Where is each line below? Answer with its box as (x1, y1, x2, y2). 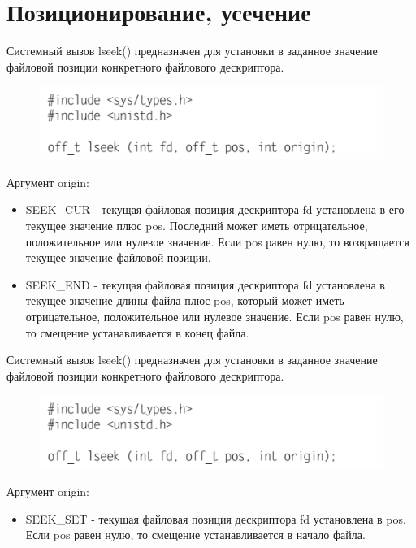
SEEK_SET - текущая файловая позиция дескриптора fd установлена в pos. (25, 510, 406, 527)
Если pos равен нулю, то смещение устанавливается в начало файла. (25, 526, 366, 543)
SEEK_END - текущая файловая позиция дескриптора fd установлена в (25, 276, 385, 293)
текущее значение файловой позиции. (25, 249, 211, 266)
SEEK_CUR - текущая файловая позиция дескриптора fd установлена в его (25, 201, 405, 218)
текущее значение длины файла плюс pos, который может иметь (25, 292, 344, 309)
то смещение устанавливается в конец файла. (25, 324, 249, 341)
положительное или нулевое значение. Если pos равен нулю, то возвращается (25, 233, 409, 250)
